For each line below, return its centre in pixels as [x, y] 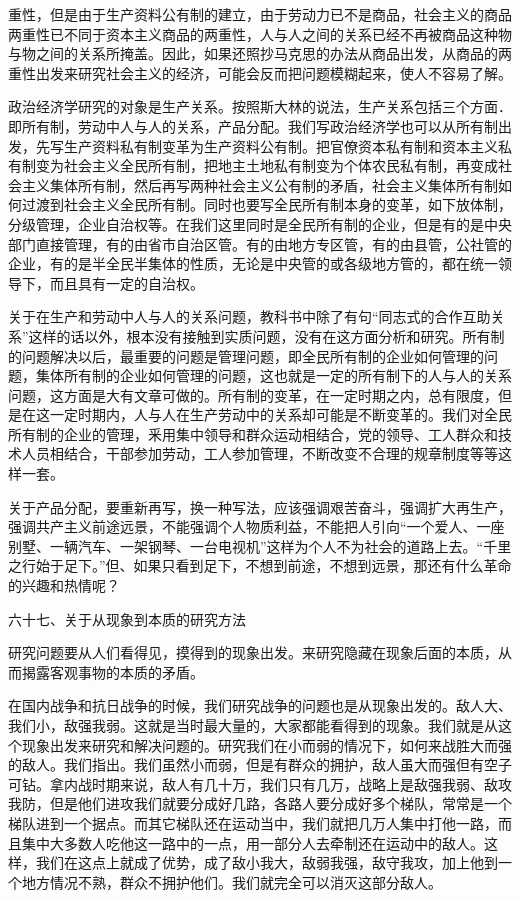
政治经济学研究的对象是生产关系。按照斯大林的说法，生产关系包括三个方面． [260, 106]
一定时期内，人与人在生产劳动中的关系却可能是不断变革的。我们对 [266, 414]
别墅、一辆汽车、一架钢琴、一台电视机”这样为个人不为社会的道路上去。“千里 [260, 545]
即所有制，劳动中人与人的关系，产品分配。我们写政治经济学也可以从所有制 [253, 125]
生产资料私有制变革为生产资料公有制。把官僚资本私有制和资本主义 [280, 145]
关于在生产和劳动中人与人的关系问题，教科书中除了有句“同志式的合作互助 [249, 316]
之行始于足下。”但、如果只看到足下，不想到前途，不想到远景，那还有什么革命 [260, 565]
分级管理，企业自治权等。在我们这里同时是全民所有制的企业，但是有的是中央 [260, 223]
